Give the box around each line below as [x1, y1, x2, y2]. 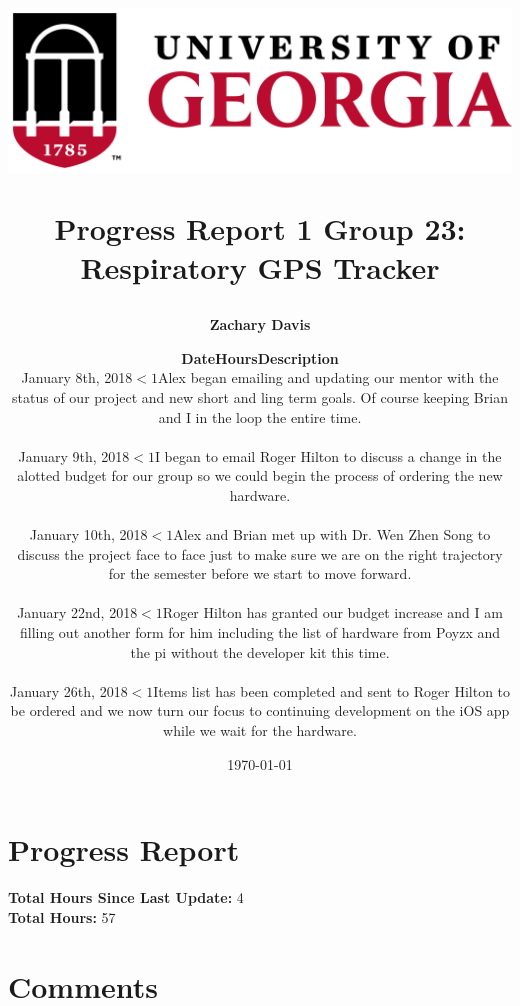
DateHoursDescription [181, 347, 339, 368]
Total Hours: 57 [8, 906, 116, 927]
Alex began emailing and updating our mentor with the [157, 367, 499, 388]
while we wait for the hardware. [163, 720, 357, 741]
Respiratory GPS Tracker [80, 246, 440, 287]
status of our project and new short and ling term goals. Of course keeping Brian [12, 386, 508, 407]
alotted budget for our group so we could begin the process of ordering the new [17, 465, 503, 486]
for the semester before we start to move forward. [108, 563, 412, 584]
